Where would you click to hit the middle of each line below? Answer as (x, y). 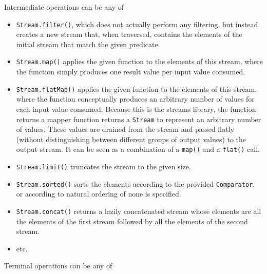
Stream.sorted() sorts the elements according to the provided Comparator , (136, 183)
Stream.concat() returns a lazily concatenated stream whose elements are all (139, 211)
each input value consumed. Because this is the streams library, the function (136, 109)
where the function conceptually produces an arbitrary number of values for (135, 99)
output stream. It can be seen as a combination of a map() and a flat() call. (138, 149)
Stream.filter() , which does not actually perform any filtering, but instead (137, 24)
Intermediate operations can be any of (64, 7)
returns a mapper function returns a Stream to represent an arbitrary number (139, 119)
